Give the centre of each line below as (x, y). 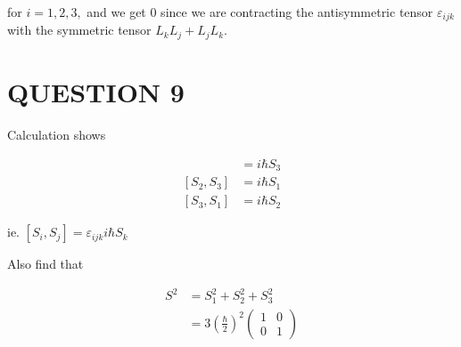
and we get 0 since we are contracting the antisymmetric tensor (260, 12)
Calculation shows (57, 135)
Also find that (45, 264)
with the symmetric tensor (79, 30)
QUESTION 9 (96, 92)
